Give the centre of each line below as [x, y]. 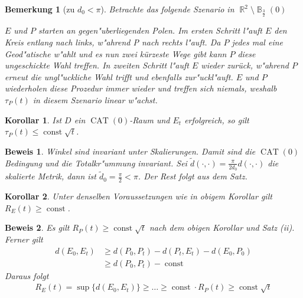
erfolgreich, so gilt [217, 119]
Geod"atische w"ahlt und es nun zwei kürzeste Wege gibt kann [116, 53]
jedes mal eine [257, 42]
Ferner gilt [24, 239]
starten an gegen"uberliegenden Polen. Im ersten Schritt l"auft [150, 30]
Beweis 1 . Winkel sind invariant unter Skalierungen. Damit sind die [130, 151]
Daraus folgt [27, 275]
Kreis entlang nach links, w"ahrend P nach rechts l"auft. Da [113, 42]
